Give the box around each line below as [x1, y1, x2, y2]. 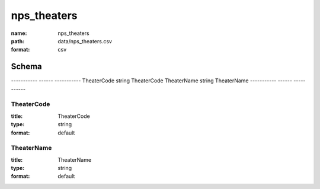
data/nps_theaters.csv [57, 37, 113, 44]
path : [11, 37, 25, 44]
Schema [11, 62, 43, 72]
